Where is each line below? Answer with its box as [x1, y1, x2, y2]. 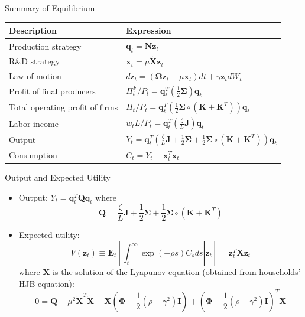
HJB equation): [18, 277, 74, 289]
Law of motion [9, 70, 61, 82]
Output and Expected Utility [5, 171, 111, 183]
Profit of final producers [9, 85, 96, 97]
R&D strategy [9, 55, 60, 67]
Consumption [9, 148, 57, 161]
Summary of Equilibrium [5, 2, 95, 14]
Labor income [9, 117, 59, 129]
